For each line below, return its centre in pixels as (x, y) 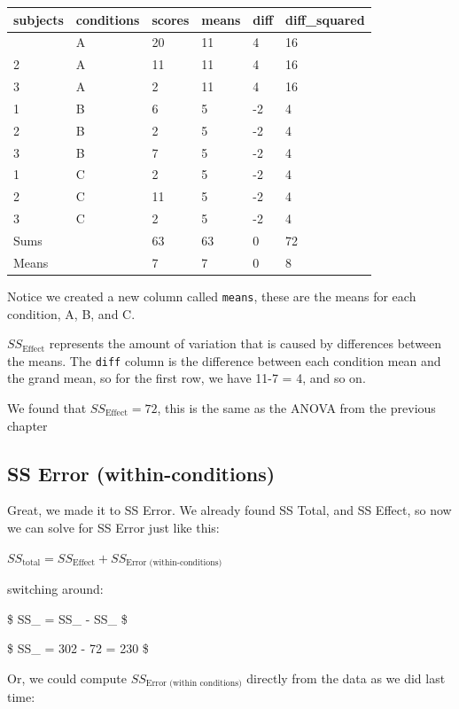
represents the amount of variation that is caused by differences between (245, 343)
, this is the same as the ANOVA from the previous (296, 407)
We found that (47, 407)
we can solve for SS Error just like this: (113, 527)
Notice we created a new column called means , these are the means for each (212, 296)
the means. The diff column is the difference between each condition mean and (224, 360)
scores (171, 19)
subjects (39, 19)
